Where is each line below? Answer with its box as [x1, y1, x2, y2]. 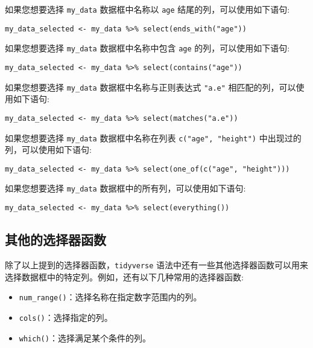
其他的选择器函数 [5, 230, 106, 249]
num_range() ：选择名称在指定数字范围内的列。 [19, 291, 202, 303]
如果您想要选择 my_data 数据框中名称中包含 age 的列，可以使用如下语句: [5, 42, 290, 54]
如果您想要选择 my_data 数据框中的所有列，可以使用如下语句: [5, 182, 246, 195]
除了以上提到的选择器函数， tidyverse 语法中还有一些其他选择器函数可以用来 [5, 258, 309, 271]
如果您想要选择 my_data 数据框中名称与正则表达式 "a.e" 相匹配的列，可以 [5, 80, 296, 93]
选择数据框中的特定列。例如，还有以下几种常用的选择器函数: [5, 270, 244, 283]
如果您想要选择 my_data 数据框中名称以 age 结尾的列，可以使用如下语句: [5, 3, 290, 15]
